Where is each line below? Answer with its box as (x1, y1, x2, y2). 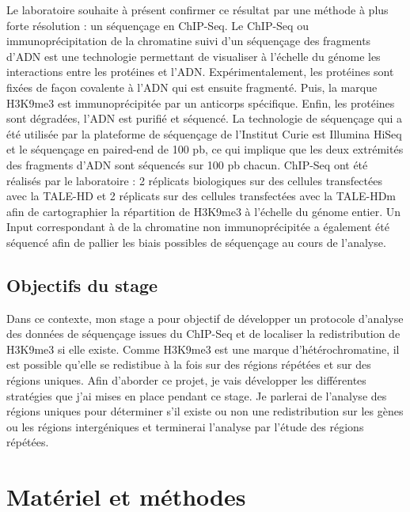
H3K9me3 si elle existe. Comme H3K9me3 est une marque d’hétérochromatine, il (6, 340, 400, 357)
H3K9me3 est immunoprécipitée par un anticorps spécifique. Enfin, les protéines (6, 94, 395, 111)
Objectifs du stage (6, 272, 158, 297)
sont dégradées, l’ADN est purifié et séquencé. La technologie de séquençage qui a (6, 110, 403, 127)
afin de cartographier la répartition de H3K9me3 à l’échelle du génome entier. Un (6, 203, 401, 219)
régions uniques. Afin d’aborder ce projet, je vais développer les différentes (6, 372, 366, 389)
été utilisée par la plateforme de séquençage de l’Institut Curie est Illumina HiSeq (6, 125, 402, 142)
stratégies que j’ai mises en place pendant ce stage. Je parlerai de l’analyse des (6, 387, 387, 404)
